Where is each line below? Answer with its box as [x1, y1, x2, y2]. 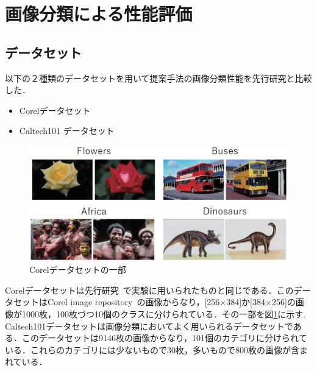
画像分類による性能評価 [5, 1, 193, 26]
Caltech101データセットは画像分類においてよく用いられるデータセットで [5, 319, 293, 332]
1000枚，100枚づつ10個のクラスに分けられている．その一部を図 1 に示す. [21, 307, 306, 320]
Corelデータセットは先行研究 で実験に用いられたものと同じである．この [5, 283, 294, 296]
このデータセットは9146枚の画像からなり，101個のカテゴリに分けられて [21, 331, 307, 344]
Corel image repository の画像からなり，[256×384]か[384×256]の [47, 295, 296, 308]
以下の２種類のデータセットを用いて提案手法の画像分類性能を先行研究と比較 [5, 71, 312, 84]
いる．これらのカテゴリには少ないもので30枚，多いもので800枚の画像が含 [5, 343, 299, 356]
